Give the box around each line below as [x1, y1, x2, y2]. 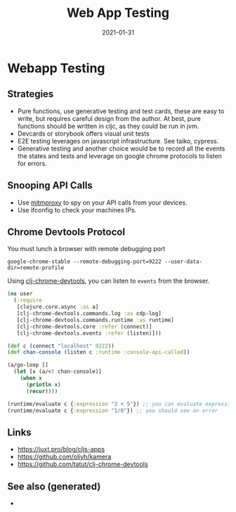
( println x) [25, 381, 61, 388]
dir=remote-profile [7, 264, 65, 271]
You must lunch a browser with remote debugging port [7, 245, 166, 253]
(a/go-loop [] [7, 361, 49, 369]
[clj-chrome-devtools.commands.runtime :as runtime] [16, 316, 174, 324]
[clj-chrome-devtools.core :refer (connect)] [16, 323, 152, 330]
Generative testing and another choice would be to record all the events [17, 144, 225, 153]
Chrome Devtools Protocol [7, 226, 125, 238]
